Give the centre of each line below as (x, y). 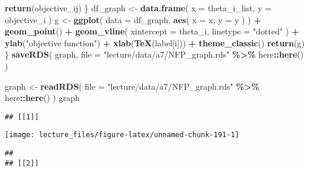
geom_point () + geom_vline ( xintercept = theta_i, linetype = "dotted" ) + (152, 31)
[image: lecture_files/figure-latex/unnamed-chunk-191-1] (122, 135)
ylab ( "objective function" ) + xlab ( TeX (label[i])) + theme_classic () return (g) (155, 42)
